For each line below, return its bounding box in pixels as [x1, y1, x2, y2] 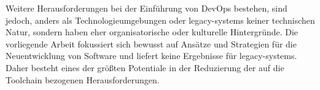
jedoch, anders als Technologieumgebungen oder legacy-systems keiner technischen [6, 13, 315, 26]
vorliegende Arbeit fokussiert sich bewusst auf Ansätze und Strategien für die [6, 37, 297, 50]
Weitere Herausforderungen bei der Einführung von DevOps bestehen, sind [6, 2, 287, 14]
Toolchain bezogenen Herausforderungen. [6, 73, 160, 86]
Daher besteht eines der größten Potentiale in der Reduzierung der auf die [6, 61, 284, 74]
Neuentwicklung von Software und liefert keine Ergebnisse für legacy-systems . [6, 49, 297, 62]
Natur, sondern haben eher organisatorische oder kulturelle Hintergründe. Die [6, 26, 299, 38]
